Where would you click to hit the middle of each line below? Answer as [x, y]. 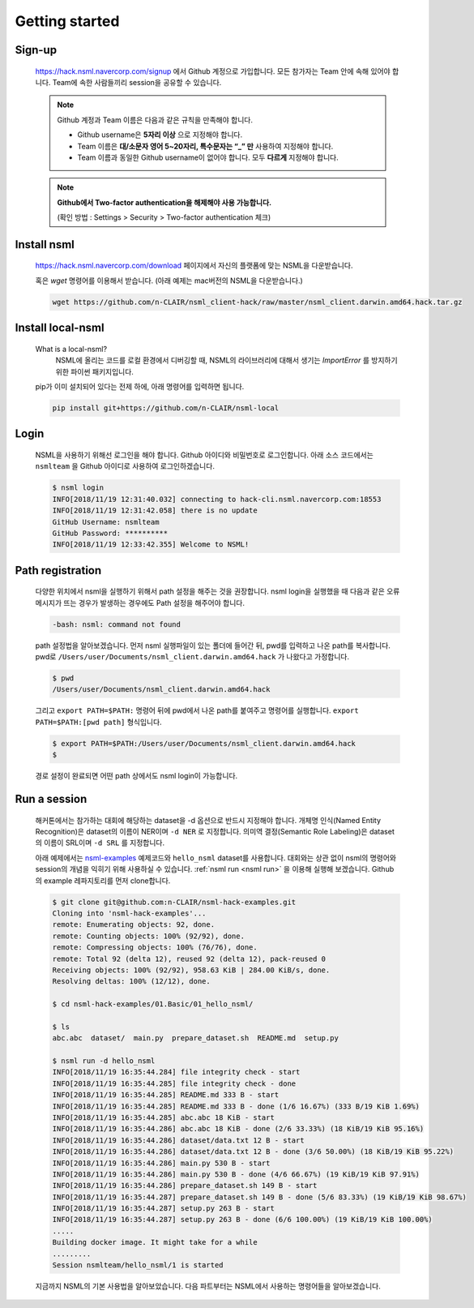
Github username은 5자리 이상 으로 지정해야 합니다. [160, 135]
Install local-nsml [60, 328]
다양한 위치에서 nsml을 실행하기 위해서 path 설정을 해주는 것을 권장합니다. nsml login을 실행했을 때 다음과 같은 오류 [218, 591]
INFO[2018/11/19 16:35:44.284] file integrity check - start [176, 1072]
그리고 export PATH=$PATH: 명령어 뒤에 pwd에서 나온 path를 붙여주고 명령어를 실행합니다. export [197, 710]
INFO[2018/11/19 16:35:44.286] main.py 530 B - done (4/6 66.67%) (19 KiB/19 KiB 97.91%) [236, 1174]
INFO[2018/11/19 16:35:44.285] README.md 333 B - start [166, 1095]
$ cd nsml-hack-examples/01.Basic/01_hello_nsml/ [153, 1004]
